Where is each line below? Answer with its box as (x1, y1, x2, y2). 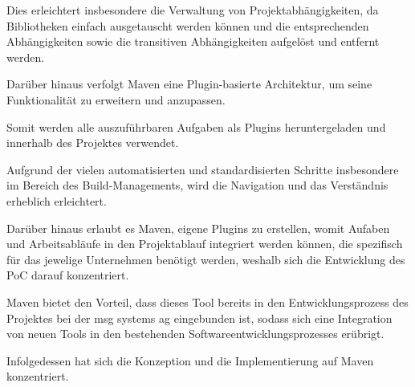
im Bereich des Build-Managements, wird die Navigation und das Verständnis (6, 177, 389, 193)
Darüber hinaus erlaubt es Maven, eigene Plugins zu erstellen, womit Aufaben (6, 219, 390, 236)
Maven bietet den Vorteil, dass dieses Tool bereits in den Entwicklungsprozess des (6, 293, 409, 310)
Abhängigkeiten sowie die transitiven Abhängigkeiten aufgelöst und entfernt (6, 33, 380, 50)
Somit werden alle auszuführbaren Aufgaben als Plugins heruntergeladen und (6, 118, 386, 135)
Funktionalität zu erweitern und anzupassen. (6, 91, 226, 108)
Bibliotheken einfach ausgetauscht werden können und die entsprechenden (6, 17, 369, 34)
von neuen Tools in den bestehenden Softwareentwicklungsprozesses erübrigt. (6, 325, 384, 342)
